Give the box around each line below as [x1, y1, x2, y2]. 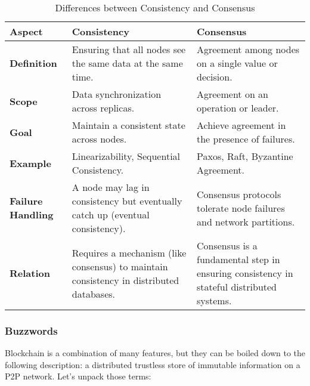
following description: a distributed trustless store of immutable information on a [5, 358, 300, 370]
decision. [196, 70, 232, 84]
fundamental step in [196, 252, 280, 266]
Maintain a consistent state [72, 118, 185, 132]
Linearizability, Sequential [72, 149, 181, 163]
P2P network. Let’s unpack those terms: [5, 370, 151, 382]
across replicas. [72, 101, 135, 115]
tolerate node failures [196, 200, 285, 215]
